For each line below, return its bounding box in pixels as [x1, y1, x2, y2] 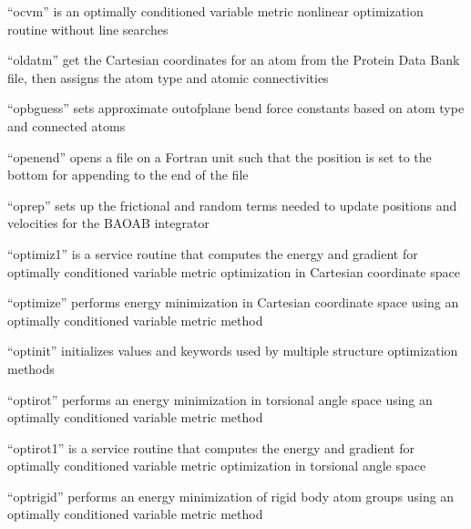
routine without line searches [7, 19, 169, 38]
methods [7, 358, 55, 378]
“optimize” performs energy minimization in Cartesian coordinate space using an [7, 293, 459, 312]
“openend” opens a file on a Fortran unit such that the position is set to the [7, 147, 432, 166]
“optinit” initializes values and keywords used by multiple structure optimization [7, 341, 458, 360]
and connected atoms [7, 116, 126, 135]
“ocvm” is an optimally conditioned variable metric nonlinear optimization [7, 2, 424, 20]
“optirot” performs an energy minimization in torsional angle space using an [7, 389, 433, 409]
